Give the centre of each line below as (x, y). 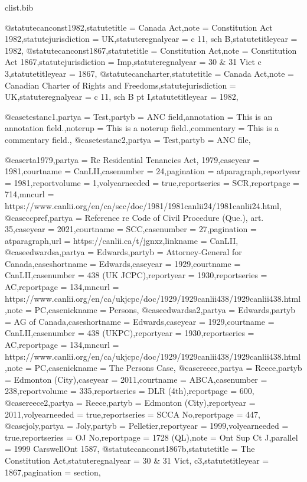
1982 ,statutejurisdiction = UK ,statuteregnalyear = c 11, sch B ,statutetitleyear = (151, 39)
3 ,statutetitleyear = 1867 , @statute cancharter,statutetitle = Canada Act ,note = (150, 73)
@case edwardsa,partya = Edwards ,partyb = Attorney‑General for (123, 252)
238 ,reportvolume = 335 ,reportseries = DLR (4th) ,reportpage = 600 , (130, 391)
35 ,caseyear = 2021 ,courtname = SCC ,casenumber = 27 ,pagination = (131, 229)
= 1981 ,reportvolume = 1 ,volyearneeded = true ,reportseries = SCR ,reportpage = (152, 182)
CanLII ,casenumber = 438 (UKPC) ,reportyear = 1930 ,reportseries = (130, 333)
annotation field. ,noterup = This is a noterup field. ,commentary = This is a (142, 128)
